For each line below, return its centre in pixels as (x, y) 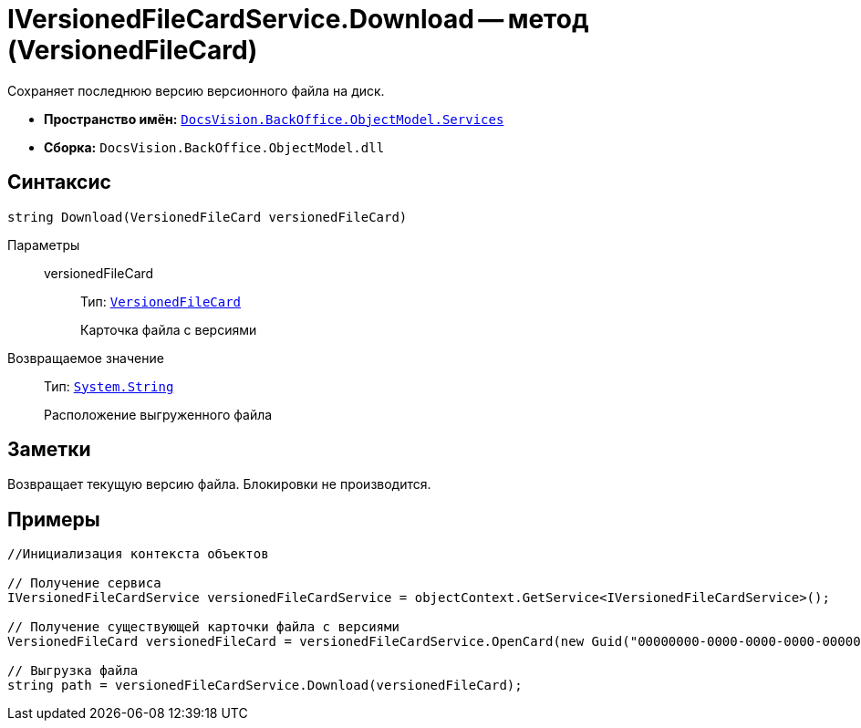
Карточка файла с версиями (169, 329)
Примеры (54, 519)
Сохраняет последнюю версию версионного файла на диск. (196, 90)
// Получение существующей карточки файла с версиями (203, 627)
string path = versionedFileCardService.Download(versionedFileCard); (265, 686)
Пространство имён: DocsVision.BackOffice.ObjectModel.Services (274, 119)
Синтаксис (59, 182)
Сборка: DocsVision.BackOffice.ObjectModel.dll (214, 147)
